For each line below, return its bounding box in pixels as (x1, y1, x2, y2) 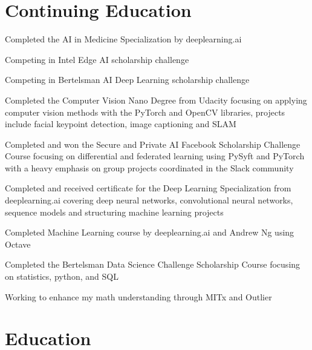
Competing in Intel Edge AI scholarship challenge (5, 53, 189, 65)
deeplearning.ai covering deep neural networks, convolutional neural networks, (5, 194, 293, 206)
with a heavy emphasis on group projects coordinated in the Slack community (5, 161, 294, 174)
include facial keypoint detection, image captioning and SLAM (5, 117, 236, 130)
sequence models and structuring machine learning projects (5, 205, 224, 218)
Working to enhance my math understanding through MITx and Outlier (5, 290, 272, 303)
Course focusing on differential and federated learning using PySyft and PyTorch (5, 150, 305, 162)
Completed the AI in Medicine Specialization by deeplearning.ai (5, 33, 242, 45)
